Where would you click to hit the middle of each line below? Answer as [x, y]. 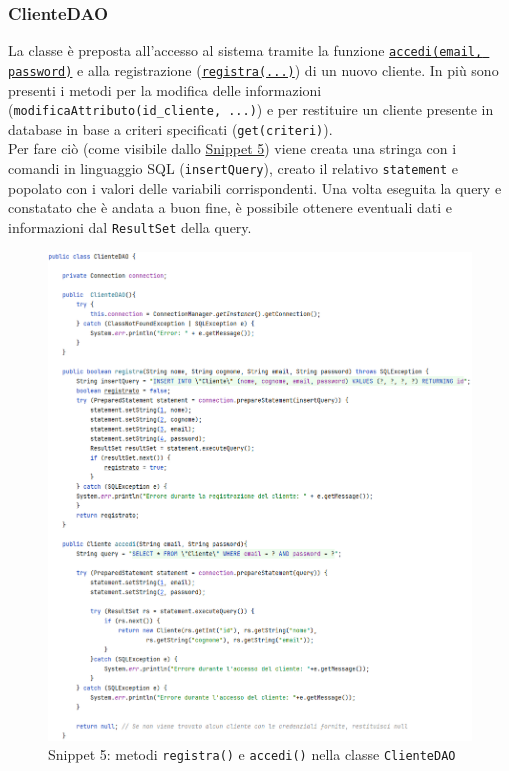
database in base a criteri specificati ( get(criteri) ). [170, 128]
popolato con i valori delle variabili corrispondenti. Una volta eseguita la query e [255, 187]
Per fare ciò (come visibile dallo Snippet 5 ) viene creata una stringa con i [232, 148]
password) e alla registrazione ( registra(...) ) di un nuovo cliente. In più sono [253, 69]
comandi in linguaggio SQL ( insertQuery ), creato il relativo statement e [233, 168]
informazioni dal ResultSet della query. [130, 226]
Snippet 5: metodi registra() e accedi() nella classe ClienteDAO [252, 754]
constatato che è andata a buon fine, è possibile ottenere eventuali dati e [230, 207]
